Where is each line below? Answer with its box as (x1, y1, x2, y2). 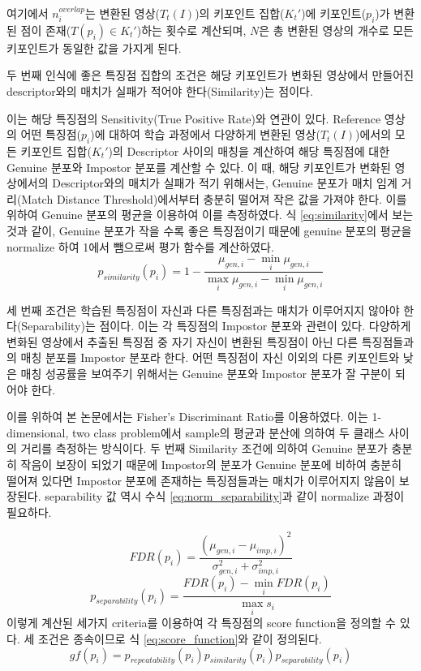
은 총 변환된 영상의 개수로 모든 (259, 21, 414, 38)
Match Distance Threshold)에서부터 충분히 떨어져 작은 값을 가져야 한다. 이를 (21, 190, 407, 207)
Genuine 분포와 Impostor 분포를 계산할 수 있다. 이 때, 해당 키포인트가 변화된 (6, 158, 391, 175)
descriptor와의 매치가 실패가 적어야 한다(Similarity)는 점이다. (6, 82, 313, 99)
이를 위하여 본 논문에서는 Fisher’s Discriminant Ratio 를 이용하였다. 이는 (6, 408, 368, 425)
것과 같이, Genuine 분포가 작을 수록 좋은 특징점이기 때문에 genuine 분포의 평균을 (6, 222, 412, 239)
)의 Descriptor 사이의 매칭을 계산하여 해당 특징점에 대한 (108, 142, 390, 159)
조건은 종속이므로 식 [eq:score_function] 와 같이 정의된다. (37, 630, 322, 647)
